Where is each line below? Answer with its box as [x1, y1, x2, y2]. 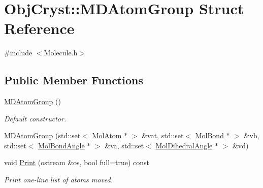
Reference [4, 18, 75, 39]
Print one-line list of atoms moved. [4, 174, 113, 185]
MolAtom [92, 130, 122, 141]
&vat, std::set [142, 130, 184, 141]
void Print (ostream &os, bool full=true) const [4, 157, 150, 168]
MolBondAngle [38, 140, 85, 150]
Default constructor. [4, 113, 67, 123]
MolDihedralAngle [155, 140, 213, 150]
